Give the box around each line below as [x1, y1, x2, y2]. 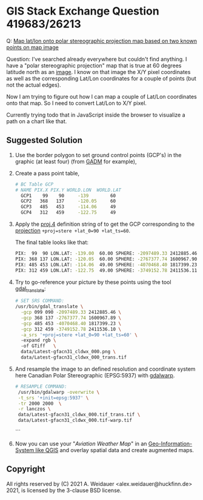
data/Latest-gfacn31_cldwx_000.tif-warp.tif [18, 417, 132, 424]
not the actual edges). [6, 81, 62, 89]
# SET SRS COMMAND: [15, 298, 65, 304]
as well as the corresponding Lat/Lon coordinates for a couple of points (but [6, 75, 197, 82]
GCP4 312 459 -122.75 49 [21, 209, 116, 216]
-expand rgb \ [21, 337, 56, 343]
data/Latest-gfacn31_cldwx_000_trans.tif [21, 354, 127, 360]
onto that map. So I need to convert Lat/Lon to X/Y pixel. [6, 99, 147, 107]
